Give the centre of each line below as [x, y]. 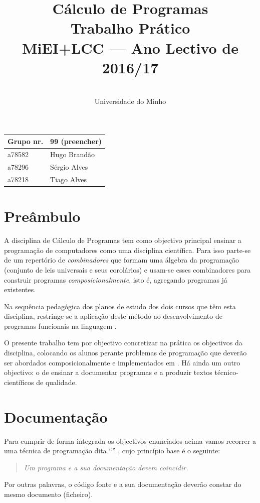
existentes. [20, 289]
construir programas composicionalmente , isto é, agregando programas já [116, 279]
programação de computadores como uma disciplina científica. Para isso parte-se [127, 250]
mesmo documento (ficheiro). [49, 494]
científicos [19, 382]
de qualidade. [57, 382]
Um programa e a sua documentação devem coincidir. [106, 467]
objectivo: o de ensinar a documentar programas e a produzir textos [108, 372]
